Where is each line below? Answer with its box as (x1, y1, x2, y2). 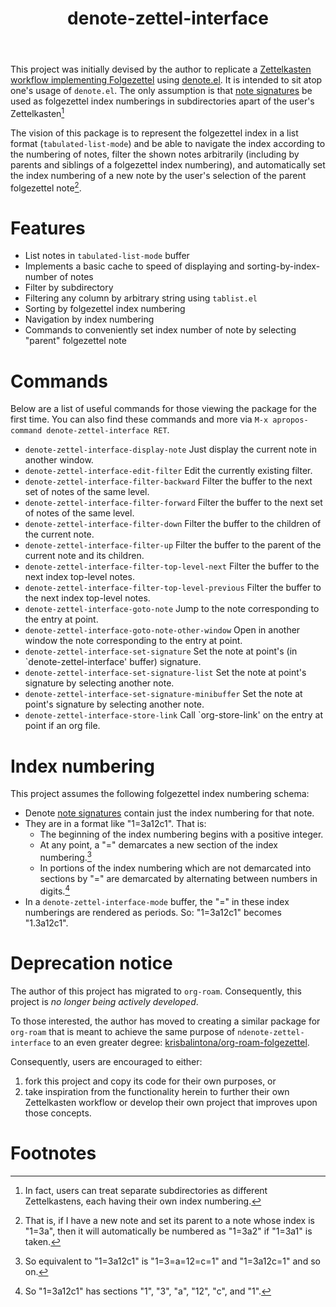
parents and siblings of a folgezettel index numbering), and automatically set (10, 158, 326, 171)
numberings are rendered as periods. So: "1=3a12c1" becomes (24, 906, 282, 918)
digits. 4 (39, 883, 70, 897)
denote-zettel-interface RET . (46, 424, 170, 436)
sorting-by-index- (246, 260, 321, 272)
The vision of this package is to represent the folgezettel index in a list (10, 127, 299, 139)
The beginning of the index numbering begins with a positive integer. (39, 828, 324, 841)
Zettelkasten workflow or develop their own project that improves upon (24, 1096, 318, 1108)
